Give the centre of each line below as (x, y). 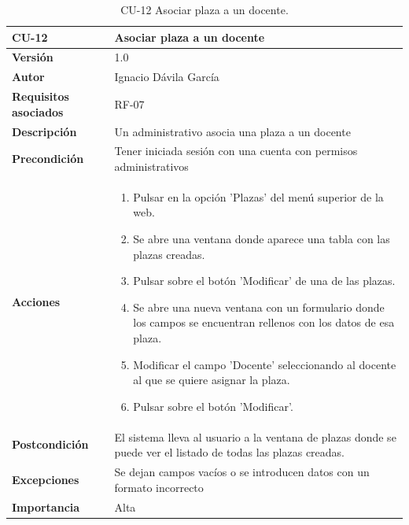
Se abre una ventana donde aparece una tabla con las (262, 239)
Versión (33, 57)
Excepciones (46, 479)
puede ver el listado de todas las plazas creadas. (229, 452)
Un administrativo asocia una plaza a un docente (232, 131)
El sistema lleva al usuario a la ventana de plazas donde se (255, 436)
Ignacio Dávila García (167, 77)
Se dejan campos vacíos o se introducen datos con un (242, 472)
